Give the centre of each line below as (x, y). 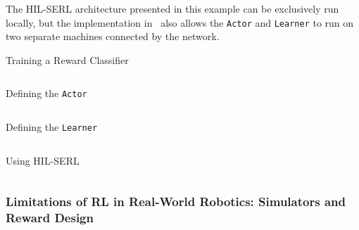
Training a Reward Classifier (67, 59)
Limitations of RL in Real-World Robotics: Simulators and (176, 202)
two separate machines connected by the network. (113, 36)
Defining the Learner (52, 127)
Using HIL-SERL (43, 160)
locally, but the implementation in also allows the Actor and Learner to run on (180, 22)
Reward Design (50, 218)
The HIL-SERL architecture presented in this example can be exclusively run (172, 8)
